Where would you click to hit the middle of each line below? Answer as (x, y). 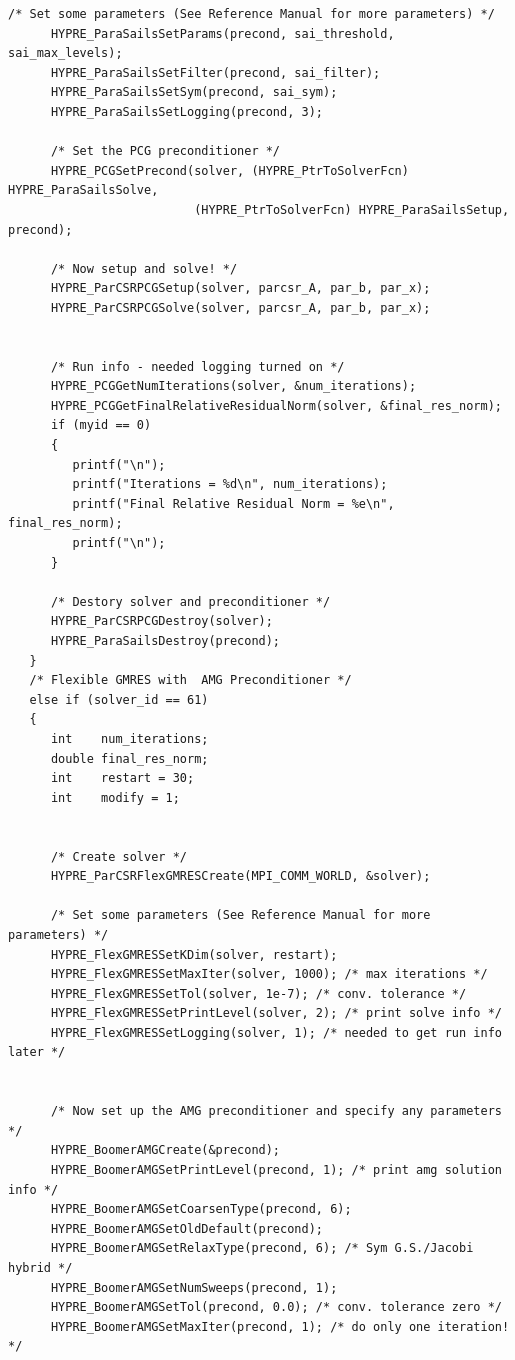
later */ (37, 1052)
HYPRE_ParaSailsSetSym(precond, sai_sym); (194, 92)
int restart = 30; (122, 778)
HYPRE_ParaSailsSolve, (83, 190)
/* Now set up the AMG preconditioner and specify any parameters (276, 1111)
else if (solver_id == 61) (119, 699)
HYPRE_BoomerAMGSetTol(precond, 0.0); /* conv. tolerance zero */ (276, 1307)
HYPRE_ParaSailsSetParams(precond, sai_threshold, (222, 33)
